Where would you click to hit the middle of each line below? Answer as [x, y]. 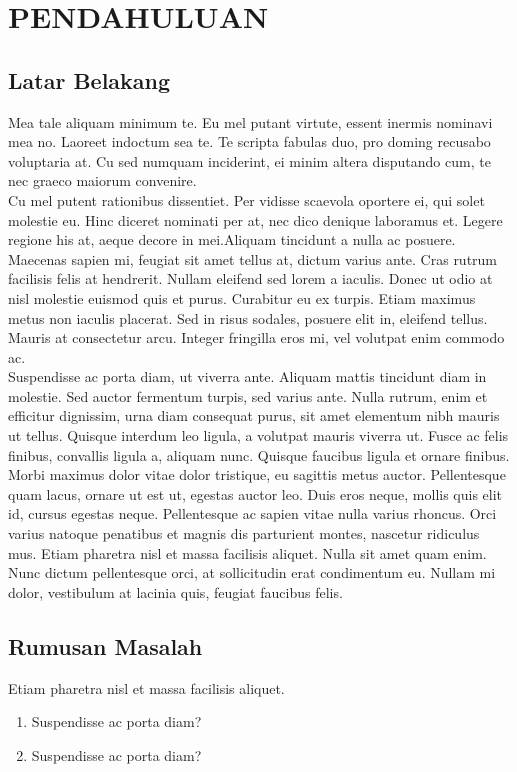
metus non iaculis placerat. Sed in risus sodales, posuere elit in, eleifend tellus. [248, 317]
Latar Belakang [89, 79]
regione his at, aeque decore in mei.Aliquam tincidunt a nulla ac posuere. [232, 239]
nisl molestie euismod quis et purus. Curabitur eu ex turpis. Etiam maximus [242, 297]
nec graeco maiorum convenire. [102, 180]
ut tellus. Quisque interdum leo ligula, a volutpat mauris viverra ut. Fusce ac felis [258, 435]
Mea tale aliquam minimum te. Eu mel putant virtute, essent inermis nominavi [250, 121]
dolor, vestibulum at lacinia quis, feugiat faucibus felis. [175, 591]
